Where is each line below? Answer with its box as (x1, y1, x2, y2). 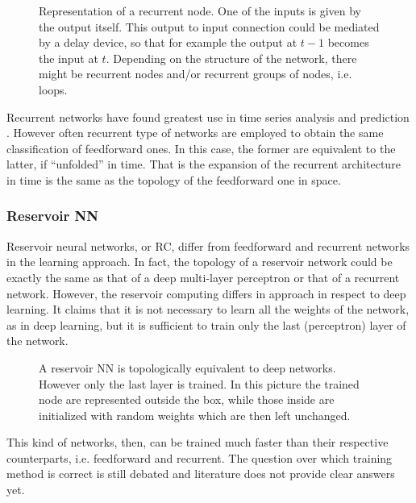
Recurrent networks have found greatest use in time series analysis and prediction (6, 108, 410, 125)
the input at (39, 49, 98, 66)
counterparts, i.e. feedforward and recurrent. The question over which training (6, 449, 393, 466)
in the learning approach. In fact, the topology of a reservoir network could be (6, 253, 393, 270)
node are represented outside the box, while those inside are (39, 391, 335, 408)
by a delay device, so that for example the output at (39, 34, 297, 51)
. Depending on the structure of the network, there (106, 49, 357, 66)
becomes (327, 34, 369, 51)
